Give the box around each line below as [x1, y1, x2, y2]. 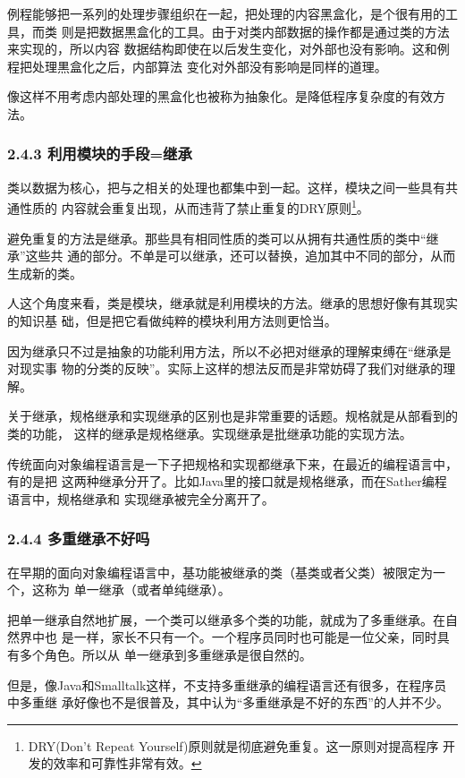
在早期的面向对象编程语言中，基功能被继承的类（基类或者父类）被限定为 [7, 562, 433, 581]
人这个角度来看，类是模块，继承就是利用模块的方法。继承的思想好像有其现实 [7, 294, 458, 312]
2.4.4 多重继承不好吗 [7, 527, 150, 550]
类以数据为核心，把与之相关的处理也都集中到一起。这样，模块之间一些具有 [7, 177, 445, 196]
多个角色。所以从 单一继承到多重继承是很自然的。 [19, 645, 312, 663]
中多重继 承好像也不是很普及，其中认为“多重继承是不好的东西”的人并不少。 [7, 693, 449, 712]
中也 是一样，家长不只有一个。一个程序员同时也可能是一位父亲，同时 [31, 628, 437, 646]
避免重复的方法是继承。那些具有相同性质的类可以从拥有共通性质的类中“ [7, 228, 427, 247]
